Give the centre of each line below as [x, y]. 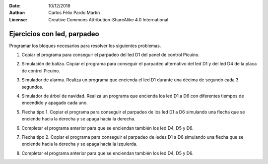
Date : [15, 6]
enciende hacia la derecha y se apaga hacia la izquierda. [79, 144]
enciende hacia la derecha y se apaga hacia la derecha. [79, 119]
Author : [17, 13]
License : [18, 19]
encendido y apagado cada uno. [55, 103]
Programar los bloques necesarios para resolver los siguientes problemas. [85, 46]
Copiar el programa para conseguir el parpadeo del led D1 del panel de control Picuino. [111, 55]
